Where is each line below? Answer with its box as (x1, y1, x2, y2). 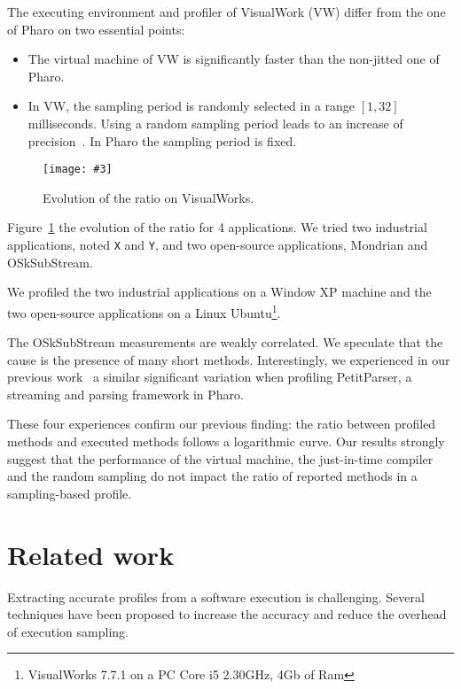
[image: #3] (43, 163, 113, 176)
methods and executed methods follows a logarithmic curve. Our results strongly (7, 432, 445, 451)
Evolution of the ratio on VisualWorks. (43, 188, 254, 206)
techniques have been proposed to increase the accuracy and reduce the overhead (7, 605, 447, 623)
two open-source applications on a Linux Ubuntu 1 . (7, 300, 281, 321)
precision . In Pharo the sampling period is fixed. (27, 131, 297, 150)
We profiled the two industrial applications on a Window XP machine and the (7, 283, 432, 301)
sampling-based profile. (7, 484, 132, 502)
